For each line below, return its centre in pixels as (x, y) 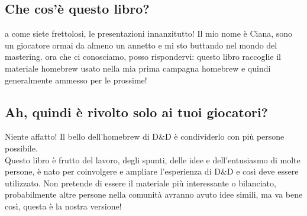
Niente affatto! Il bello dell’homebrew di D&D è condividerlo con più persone (145, 136)
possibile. (21, 148)
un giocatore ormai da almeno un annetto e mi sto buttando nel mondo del (141, 45)
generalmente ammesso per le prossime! (76, 80)
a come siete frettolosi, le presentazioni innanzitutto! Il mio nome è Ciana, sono (149, 33)
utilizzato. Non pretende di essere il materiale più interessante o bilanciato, (140, 183)
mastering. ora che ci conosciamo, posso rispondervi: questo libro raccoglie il (143, 57)
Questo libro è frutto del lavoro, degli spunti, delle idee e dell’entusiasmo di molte (153, 159)
